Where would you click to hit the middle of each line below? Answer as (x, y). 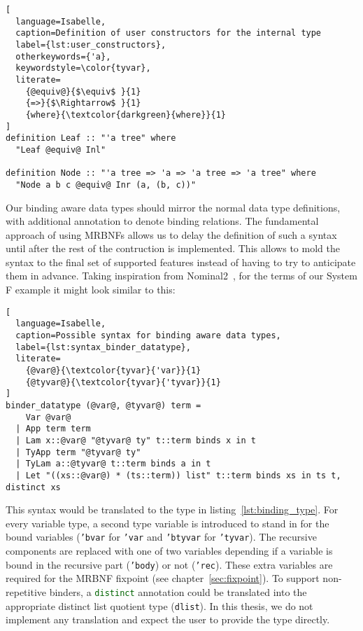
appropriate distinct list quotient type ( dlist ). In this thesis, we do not (159, 605)
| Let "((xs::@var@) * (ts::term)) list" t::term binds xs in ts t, (178, 475)
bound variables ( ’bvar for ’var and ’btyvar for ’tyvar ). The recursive (161, 537)
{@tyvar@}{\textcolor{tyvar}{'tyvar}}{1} (123, 382)
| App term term (53, 429)
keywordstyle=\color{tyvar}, (83, 68)
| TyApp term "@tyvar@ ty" (78, 452)
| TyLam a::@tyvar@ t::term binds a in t (113, 464)
